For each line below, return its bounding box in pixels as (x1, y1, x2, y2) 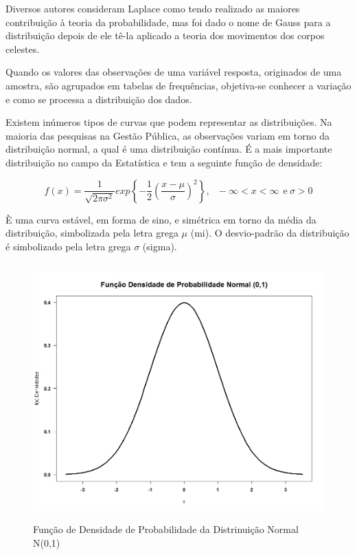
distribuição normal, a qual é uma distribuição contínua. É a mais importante (5, 142, 332, 156)
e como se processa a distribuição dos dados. (5, 91, 192, 106)
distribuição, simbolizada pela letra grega (5, 226, 178, 240)
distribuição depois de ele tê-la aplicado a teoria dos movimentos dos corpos (5, 28, 325, 43)
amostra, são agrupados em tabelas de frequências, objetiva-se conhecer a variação (5, 78, 352, 92)
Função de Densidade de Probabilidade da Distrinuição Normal (33, 522, 299, 536)
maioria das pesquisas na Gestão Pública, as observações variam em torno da (5, 128, 330, 142)
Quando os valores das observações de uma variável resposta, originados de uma (5, 65, 342, 79)
